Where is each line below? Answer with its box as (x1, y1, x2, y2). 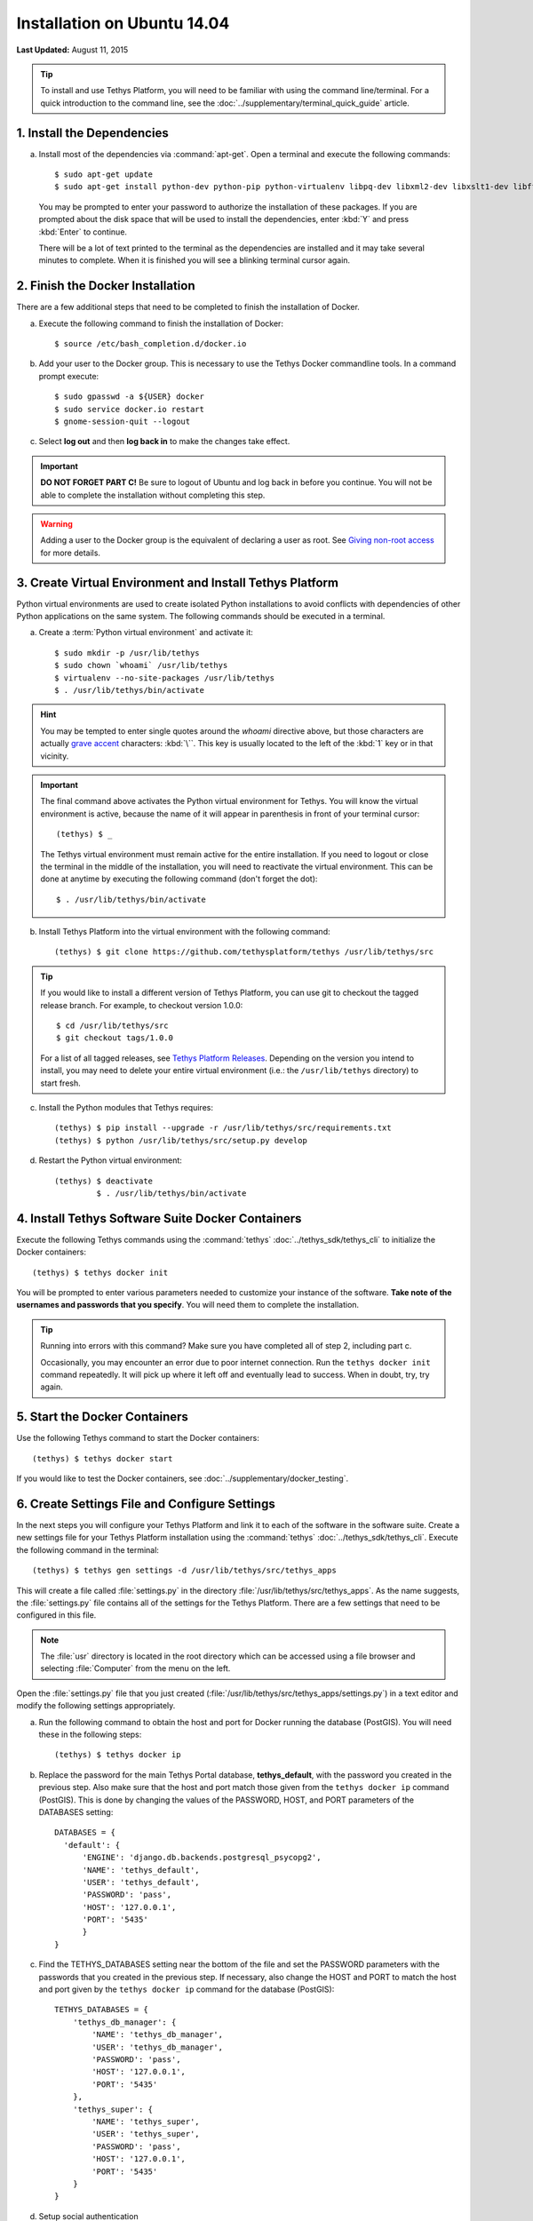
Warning (40, 518, 73, 529)
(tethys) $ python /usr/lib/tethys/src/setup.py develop (54, 1135, 308, 1145)
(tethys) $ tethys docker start (32, 1453, 173, 1463)
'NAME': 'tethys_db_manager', (91, 2030, 224, 2040)
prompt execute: (38, 370, 99, 381)
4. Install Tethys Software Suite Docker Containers (16, 1211, 302, 1226)
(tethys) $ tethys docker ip (54, 1750, 181, 1760)
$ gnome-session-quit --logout (54, 417, 191, 426)
